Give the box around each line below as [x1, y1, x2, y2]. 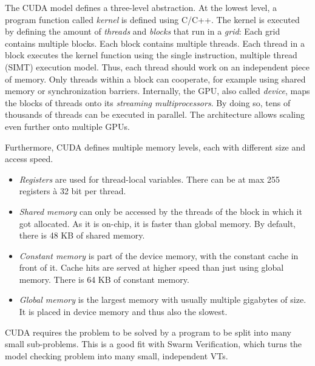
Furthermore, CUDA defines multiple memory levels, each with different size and [5, 140, 306, 153]
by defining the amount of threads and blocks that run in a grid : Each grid [5, 25, 280, 38]
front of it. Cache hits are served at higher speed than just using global [19, 261, 284, 274]
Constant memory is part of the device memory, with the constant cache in [19, 249, 299, 262]
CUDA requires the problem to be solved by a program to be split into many [5, 325, 291, 338]
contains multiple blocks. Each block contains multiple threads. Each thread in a [5, 36, 305, 49]
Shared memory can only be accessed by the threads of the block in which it [19, 205, 302, 217]
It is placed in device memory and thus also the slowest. [19, 305, 228, 318]
